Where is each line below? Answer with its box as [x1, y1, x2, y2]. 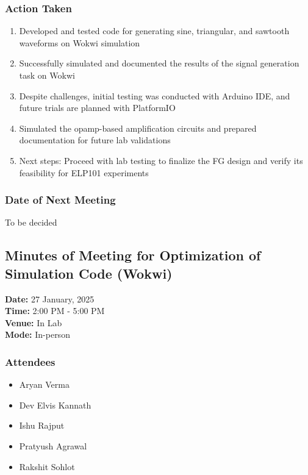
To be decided [5, 216, 57, 229]
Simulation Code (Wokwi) [5, 263, 173, 282]
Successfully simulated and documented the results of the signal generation [19, 57, 299, 70]
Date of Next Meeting [5, 192, 116, 207]
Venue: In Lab [5, 316, 62, 329]
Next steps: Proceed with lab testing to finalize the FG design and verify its [19, 154, 303, 166]
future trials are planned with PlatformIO [19, 101, 176, 114]
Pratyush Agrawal [19, 439, 87, 452]
